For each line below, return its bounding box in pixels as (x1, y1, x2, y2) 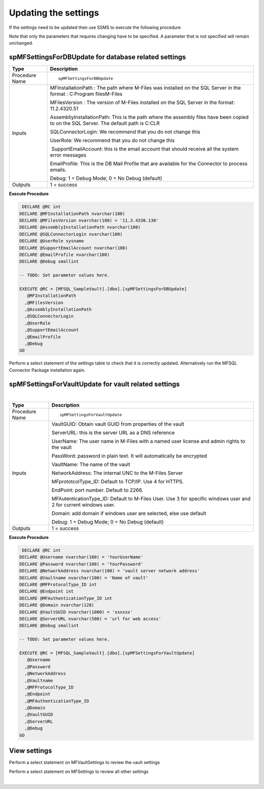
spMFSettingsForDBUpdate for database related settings (9, 53, 186, 61)
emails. (49, 166, 67, 173)
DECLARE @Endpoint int (19, 588, 74, 594)
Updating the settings (9, 7, 99, 18)
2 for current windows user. (51, 501, 115, 508)
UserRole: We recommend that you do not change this (49, 137, 175, 144)
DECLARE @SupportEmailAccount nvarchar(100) (19, 245, 128, 250)
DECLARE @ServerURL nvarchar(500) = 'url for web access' (19, 616, 161, 621)
